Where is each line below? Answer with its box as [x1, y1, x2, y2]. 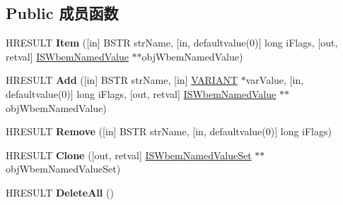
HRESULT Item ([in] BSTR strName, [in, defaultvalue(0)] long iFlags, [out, [6, 35, 338, 50]
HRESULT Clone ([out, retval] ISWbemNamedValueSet [6, 147, 252, 162]
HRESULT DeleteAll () [6, 185, 114, 199]
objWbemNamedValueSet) [6, 161, 121, 176]
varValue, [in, [245, 73, 304, 87]
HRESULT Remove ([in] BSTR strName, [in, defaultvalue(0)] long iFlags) [6, 124, 332, 139]
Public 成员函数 [6, 2, 119, 24]
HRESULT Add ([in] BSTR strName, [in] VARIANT [6, 73, 238, 87]
